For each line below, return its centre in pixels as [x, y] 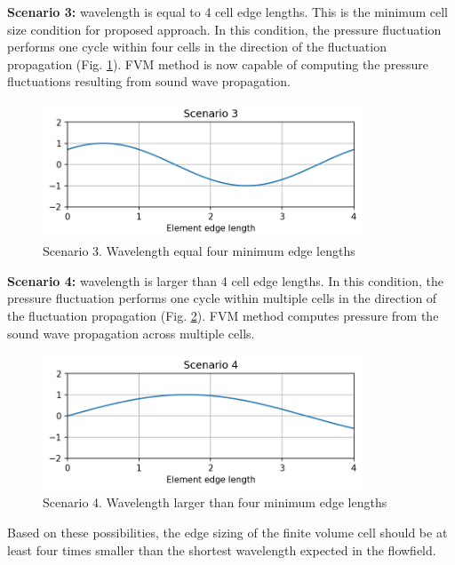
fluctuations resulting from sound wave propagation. [149, 81]
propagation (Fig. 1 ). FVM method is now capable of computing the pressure [218, 64]
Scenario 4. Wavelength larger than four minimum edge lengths [215, 502]
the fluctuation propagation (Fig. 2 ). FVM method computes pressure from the [223, 315]
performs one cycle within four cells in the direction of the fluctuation [197, 47]
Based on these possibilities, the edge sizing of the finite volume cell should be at [227, 533]
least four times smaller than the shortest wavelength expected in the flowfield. [222, 549]
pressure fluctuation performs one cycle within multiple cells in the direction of [222, 298]
